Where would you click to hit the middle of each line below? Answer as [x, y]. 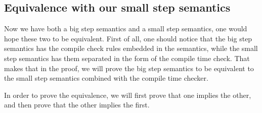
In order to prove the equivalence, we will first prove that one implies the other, [128, 95]
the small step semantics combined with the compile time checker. [106, 78]
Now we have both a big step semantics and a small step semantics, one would [126, 29]
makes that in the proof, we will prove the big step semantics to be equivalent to [129, 68]
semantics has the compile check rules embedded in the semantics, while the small [131, 48]
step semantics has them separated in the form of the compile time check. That [127, 58]
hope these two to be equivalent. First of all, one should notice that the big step [128, 38]
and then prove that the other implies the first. [77, 105]
